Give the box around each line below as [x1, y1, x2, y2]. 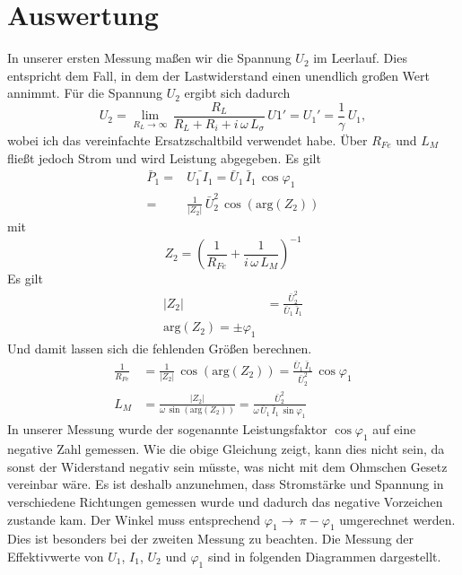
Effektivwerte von [7, 546, 104, 565]
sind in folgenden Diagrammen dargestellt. [207, 546, 441, 565]
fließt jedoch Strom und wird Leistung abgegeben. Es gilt [7, 148, 321, 167]
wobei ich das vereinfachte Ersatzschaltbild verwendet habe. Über [7, 130, 368, 149]
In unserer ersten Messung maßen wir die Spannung [7, 48, 292, 67]
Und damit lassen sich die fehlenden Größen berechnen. [7, 338, 312, 357]
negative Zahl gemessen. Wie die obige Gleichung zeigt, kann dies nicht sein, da [7, 440, 445, 458]
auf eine [372, 420, 416, 439]
